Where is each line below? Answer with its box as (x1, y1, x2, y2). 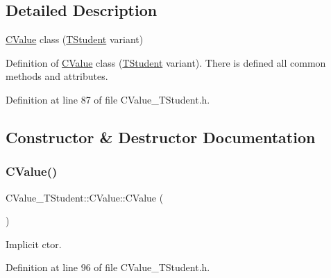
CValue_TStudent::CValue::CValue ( (6, 190, 164, 204)
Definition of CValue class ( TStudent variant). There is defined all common (6, 55, 326, 69)
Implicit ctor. (6, 236, 62, 251)
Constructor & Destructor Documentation (6, 126, 316, 147)
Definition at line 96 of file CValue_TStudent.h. (6, 260, 210, 275)
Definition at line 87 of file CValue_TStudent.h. (6, 92, 210, 106)
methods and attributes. (6, 69, 108, 83)
